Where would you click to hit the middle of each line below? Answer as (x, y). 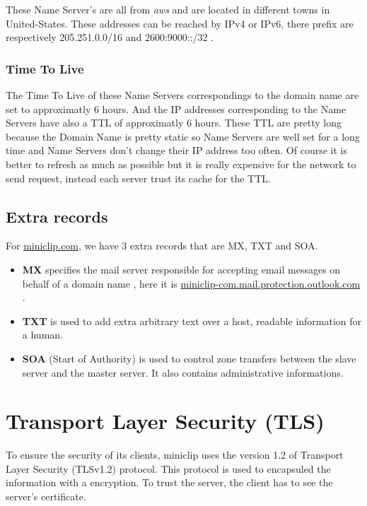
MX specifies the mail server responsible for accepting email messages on (181, 269)
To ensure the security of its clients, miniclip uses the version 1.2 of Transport (175, 455)
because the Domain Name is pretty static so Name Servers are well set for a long (183, 136)
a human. (42, 335)
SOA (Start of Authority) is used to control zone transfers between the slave (189, 358)
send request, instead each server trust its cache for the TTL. (138, 178)
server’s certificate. (46, 496)
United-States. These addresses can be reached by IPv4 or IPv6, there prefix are (180, 23)
